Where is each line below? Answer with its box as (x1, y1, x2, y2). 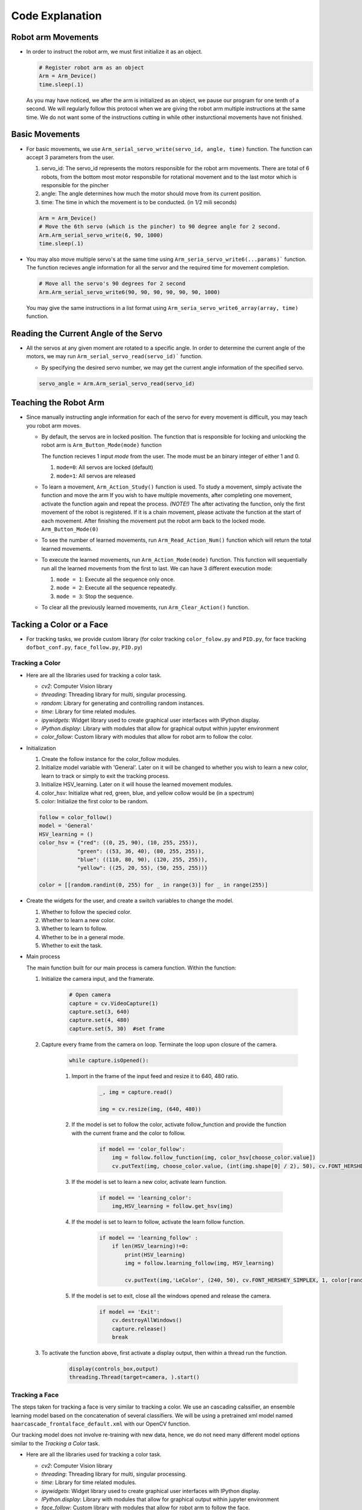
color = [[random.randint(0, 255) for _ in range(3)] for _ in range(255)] (39, 882, 268, 888)
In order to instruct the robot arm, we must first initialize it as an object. (26, 48, 203, 56)
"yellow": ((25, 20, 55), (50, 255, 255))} (77, 864, 208, 872)
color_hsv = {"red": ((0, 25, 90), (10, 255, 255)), (39, 840, 198, 846)
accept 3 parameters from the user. (26, 153, 115, 161)
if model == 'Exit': (99, 1308, 160, 1315)
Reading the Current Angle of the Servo (11, 328, 163, 338)
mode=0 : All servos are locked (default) (56, 464, 154, 471)
